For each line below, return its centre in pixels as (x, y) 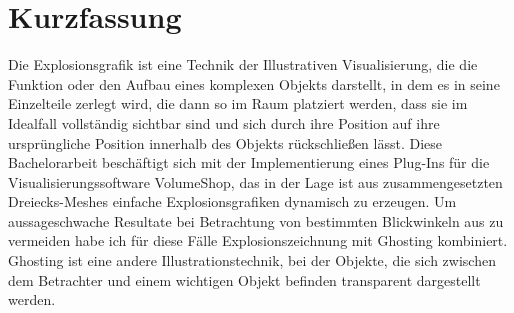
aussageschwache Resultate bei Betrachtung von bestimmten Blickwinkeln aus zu (256, 220)
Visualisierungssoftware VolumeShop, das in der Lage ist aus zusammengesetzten (255, 181)
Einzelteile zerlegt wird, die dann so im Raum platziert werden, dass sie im (238, 103)
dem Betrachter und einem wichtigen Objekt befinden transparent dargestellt (244, 279)
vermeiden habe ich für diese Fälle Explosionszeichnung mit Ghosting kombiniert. (258, 240)
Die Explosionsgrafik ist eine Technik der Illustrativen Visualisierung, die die (243, 64)
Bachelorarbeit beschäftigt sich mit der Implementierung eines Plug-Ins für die (249, 162)
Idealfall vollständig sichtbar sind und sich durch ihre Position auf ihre (224, 122)
